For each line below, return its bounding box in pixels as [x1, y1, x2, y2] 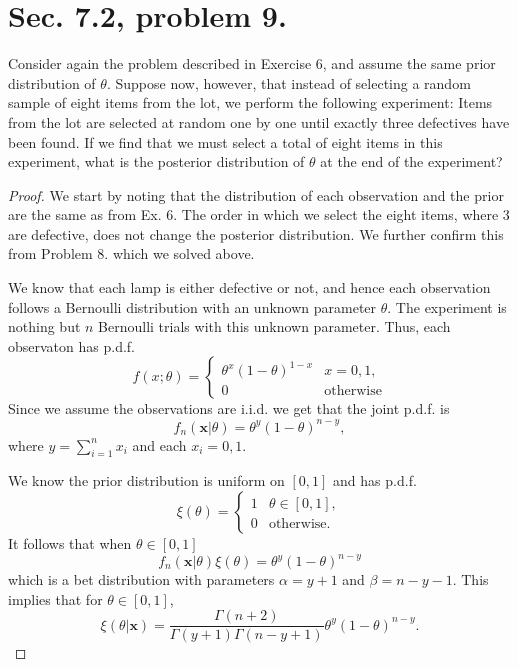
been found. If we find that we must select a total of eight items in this [8, 131, 443, 152]
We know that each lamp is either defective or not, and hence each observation [8, 277, 491, 298]
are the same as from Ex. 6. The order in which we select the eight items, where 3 [8, 204, 510, 225]
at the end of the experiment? [320, 151, 503, 172]
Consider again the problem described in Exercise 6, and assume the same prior [8, 53, 496, 74]
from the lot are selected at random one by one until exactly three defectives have [8, 111, 510, 132]
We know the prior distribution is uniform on [8, 470, 285, 491]
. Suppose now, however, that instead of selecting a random [106, 72, 471, 93]
